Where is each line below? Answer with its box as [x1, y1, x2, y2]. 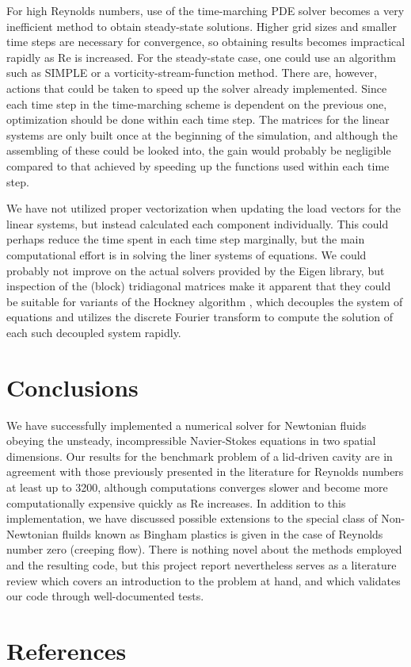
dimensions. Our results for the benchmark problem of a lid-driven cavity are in [6, 447, 393, 464]
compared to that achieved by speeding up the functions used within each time [6, 157, 390, 174]
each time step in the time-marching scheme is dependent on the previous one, [6, 95, 387, 112]
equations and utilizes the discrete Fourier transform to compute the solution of [6, 309, 394, 325]
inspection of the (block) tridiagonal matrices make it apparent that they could [6, 278, 391, 294]
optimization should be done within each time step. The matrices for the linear [6, 111, 390, 128]
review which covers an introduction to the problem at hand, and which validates [6, 572, 401, 588]
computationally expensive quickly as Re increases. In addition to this [6, 494, 346, 511]
